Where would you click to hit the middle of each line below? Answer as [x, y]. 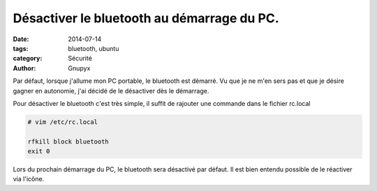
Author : [24, 68]
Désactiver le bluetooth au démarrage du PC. [146, 18]
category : [28, 59]
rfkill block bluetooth [68, 142]
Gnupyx [79, 68]
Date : [21, 39]
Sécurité [80, 59]
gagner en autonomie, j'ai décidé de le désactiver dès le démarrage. [111, 91]
